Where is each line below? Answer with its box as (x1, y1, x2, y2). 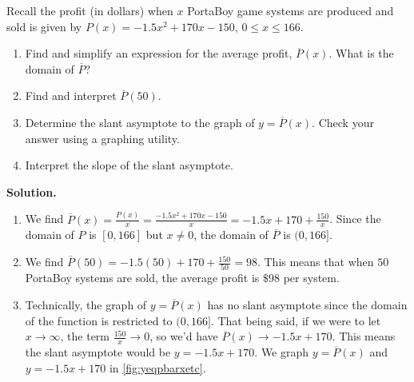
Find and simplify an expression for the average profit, (25, 45, 293, 62)
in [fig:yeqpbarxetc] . (109, 359, 206, 376)
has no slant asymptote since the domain (207, 296, 408, 312)
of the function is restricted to (25, 312, 173, 328)
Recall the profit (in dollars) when (6, 2, 173, 18)
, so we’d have (149, 328, 218, 344)
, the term (60, 328, 110, 344)
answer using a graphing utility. (25, 129, 180, 146)
